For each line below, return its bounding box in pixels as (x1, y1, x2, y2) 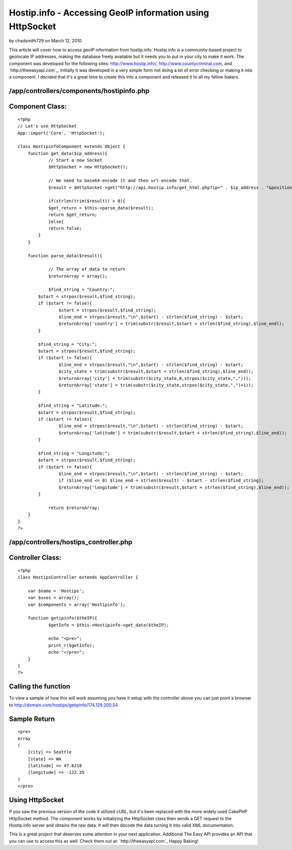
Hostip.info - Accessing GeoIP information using (9, 7, 209, 18)
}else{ (48, 219, 64, 224)
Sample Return (9, 715, 55, 723)
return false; (48, 226, 82, 231)
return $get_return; (48, 212, 97, 218)
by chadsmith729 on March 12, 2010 (9, 38, 82, 44)
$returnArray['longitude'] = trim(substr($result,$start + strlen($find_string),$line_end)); (58, 485, 290, 490)
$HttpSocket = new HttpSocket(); (48, 164, 128, 170)
